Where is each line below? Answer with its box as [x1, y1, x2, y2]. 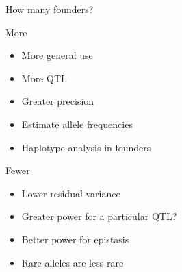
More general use [21, 48, 93, 62]
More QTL [21, 71, 67, 85]
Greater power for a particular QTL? [21, 209, 177, 223]
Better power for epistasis [21, 232, 129, 246]
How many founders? [5, 2, 94, 16]
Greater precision [21, 94, 94, 108]
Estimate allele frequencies [21, 116, 133, 131]
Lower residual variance [21, 186, 120, 200]
